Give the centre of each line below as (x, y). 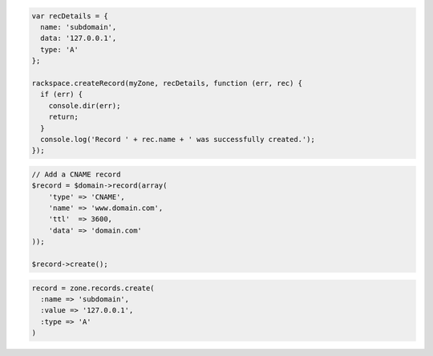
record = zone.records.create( (93, 288)
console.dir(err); (85, 105)
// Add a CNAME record (76, 174)
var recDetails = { (70, 16)
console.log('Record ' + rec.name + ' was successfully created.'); (178, 139)
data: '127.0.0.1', (79, 38)
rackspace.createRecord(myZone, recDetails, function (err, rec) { (167, 83)
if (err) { (62, 95)
